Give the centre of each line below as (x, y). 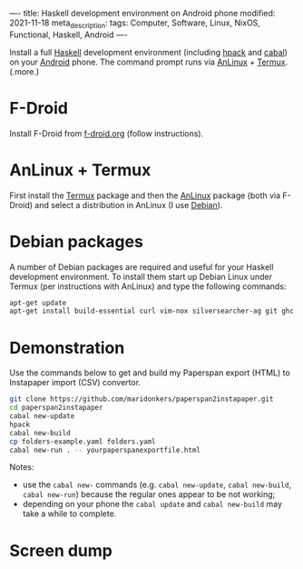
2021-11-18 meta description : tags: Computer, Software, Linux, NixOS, (135, 24)
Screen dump (61, 550)
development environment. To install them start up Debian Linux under (141, 276)
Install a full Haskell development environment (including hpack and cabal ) (149, 52)
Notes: (22, 467)
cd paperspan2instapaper (56, 408)
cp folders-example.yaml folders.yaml (83, 441)
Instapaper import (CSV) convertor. (75, 383)
